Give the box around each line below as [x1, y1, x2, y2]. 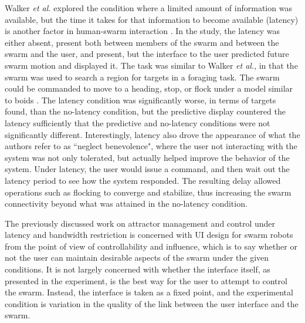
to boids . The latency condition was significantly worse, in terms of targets [5, 93, 276, 106]
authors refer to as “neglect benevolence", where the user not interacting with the [5, 140, 297, 152]
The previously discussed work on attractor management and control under [5, 217, 275, 229]
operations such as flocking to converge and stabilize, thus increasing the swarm [5, 186, 292, 198]
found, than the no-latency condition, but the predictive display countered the [5, 105, 286, 117]
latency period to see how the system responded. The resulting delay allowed [5, 174, 281, 186]
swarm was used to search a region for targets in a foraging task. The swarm [5, 70, 280, 83]
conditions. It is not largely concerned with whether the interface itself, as [5, 263, 270, 275]
